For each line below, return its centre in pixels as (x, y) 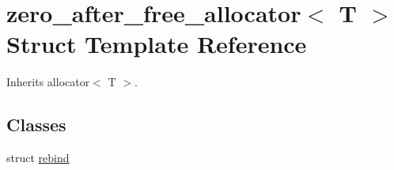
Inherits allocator (48, 82)
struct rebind (38, 158)
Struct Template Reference (157, 44)
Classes (36, 125)
